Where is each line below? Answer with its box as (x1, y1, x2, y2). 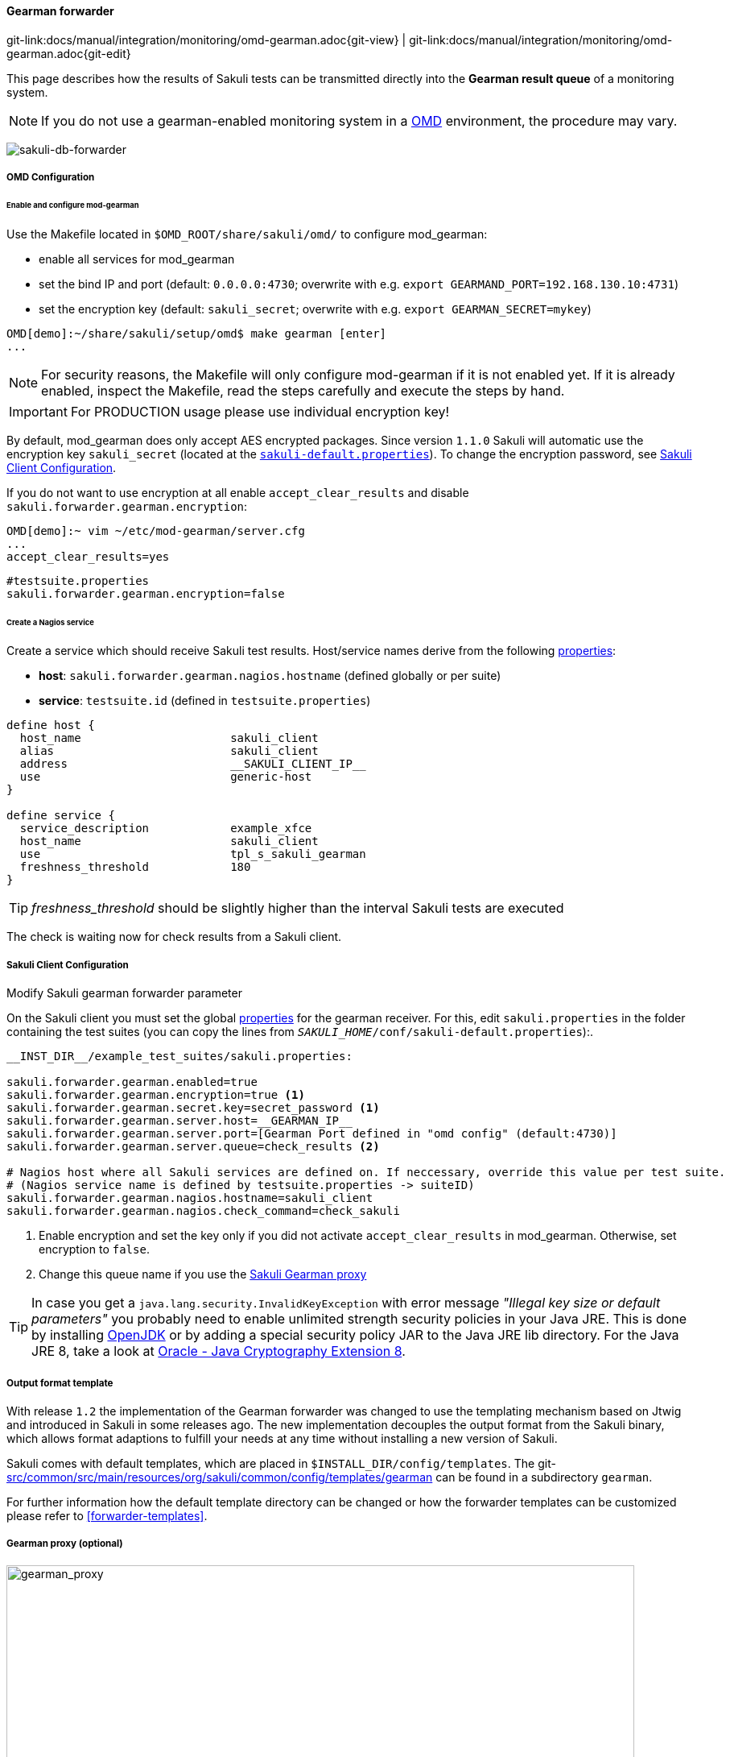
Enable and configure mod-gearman (6, 200, 139, 209)
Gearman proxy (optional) (6, 1538, 123, 1550)
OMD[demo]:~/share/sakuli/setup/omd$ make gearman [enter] (6, 326, 387, 340)
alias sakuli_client (19, 744, 319, 758)
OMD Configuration (6, 172, 95, 183)
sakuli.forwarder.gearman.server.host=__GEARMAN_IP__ (6, 1114, 353, 1128)
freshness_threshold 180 (19, 860, 251, 874)
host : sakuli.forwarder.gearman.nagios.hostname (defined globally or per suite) (39, 669, 501, 683)
